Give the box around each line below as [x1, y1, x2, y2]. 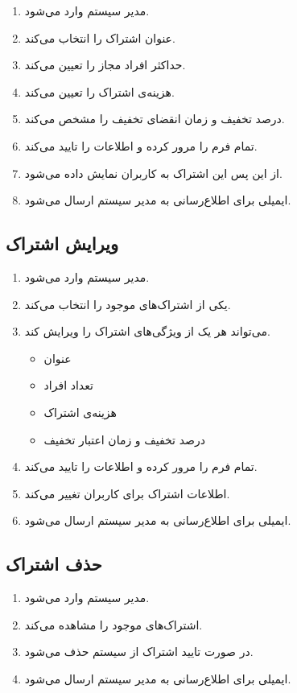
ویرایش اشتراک [6, 231, 119, 256]
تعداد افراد [43, 377, 93, 394]
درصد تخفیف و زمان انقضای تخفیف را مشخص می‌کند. [24, 110, 285, 127]
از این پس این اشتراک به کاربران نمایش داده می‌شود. [24, 164, 283, 181]
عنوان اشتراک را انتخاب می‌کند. [24, 29, 175, 46]
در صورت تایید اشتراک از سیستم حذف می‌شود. [24, 643, 254, 660]
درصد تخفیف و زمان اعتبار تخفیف [43, 431, 205, 448]
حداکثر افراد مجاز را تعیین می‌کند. [24, 56, 186, 73]
